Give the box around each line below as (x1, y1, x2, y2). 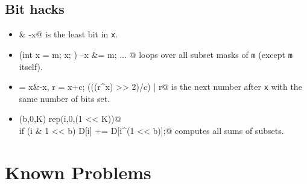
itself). (19, 60, 43, 72)
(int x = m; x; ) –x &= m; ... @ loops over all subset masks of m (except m (19, 48, 293, 60)
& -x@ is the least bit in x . (19, 28, 118, 40)
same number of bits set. (19, 92, 110, 104)
